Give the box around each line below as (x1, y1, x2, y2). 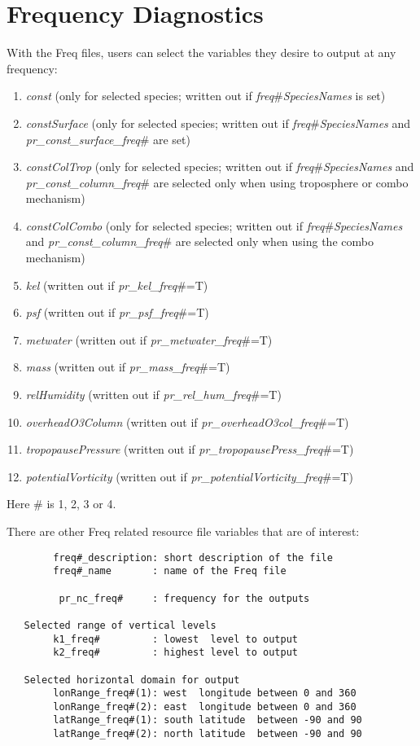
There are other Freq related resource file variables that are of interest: (7, 523, 360, 539)
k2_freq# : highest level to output (53, 647, 298, 659)
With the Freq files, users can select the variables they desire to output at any (7, 44, 396, 61)
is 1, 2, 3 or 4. (46, 495, 116, 512)
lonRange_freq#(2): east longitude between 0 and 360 (53, 700, 357, 713)
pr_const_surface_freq (25, 130, 140, 147)
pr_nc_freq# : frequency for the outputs (59, 592, 310, 604)
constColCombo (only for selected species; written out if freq (25, 217, 325, 234)
